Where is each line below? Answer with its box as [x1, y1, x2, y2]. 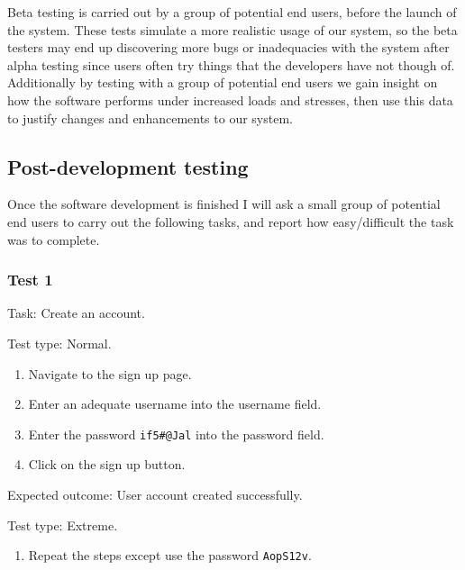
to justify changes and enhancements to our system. [7, 108, 293, 127]
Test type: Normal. [7, 333, 112, 352]
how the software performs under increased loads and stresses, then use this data [7, 90, 453, 109]
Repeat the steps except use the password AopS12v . [28, 546, 312, 565]
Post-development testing [7, 152, 249, 180]
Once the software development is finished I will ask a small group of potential [7, 195, 441, 213]
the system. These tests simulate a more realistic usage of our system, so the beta [7, 20, 458, 39]
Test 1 [7, 268, 53, 291]
